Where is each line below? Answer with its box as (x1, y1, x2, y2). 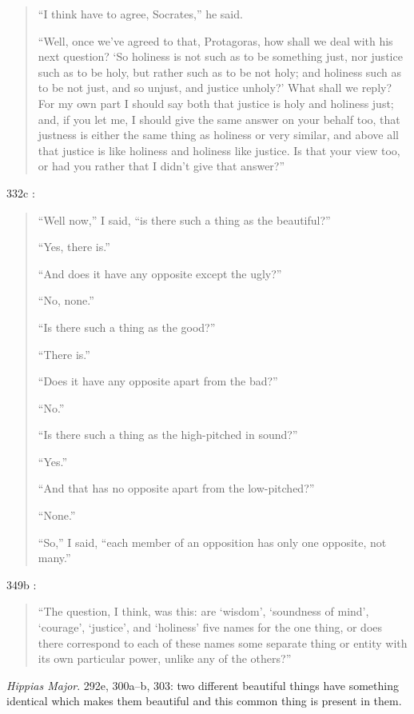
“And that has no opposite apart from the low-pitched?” (38, 480, 315, 497)
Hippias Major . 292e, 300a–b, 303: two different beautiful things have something (6, 676, 399, 693)
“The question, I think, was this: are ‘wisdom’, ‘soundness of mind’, (38, 603, 369, 620)
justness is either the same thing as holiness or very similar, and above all (38, 126, 399, 143)
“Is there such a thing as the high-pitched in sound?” (38, 426, 298, 443)
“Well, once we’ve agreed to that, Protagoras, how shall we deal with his (38, 32, 393, 49)
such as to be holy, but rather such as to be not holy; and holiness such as (38, 63, 401, 80)
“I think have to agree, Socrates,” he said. (38, 6, 243, 22)
